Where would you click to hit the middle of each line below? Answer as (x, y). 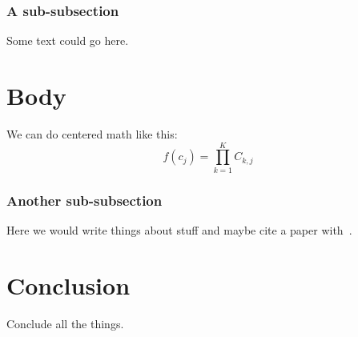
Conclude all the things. (65, 323)
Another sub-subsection (84, 200)
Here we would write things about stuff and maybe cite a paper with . (179, 229)
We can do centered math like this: (92, 133)
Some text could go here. (68, 40)
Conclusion (68, 285)
